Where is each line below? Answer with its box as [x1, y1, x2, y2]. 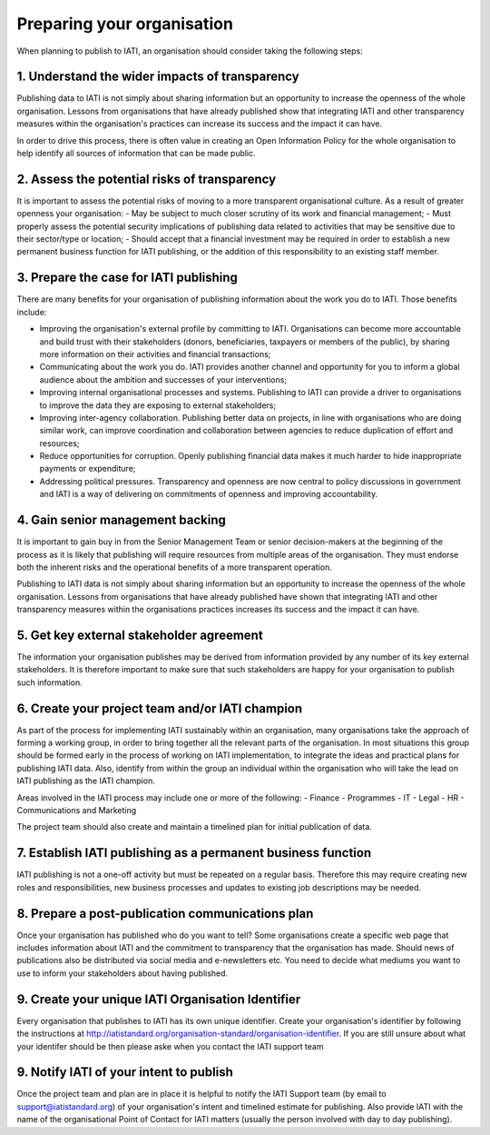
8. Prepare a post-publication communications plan [16, 905, 314, 921]
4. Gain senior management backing [16, 513, 226, 528]
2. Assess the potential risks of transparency [16, 171, 277, 186]
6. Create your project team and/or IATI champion [16, 701, 303, 716]
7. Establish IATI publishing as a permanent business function [16, 845, 372, 861]
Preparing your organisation [16, 14, 233, 34]
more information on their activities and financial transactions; [39, 348, 271, 359]
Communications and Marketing [16, 805, 137, 816]
